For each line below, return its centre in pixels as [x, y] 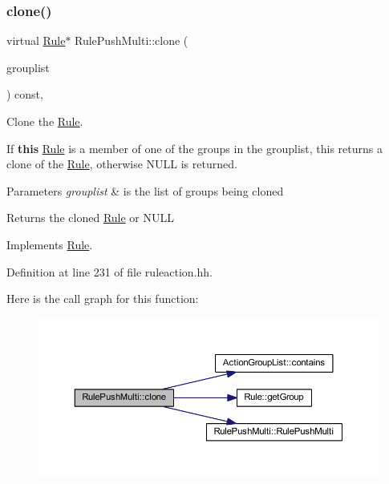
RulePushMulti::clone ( [132, 40]
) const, [25, 94]
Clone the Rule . [45, 121]
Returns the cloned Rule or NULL [90, 218]
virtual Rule [36, 40]
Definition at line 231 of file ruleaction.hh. [109, 271]
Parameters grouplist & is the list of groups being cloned [145, 190]
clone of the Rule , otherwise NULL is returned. [122, 164]
